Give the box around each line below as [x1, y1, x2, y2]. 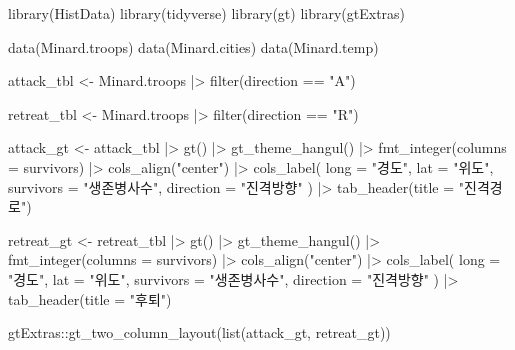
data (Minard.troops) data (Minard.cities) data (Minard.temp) [8, 36, 379, 57]
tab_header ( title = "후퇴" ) [8, 288, 172, 309]
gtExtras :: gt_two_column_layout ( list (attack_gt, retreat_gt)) [8, 322, 391, 343]
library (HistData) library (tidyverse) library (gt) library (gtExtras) [8, 3, 406, 23]
